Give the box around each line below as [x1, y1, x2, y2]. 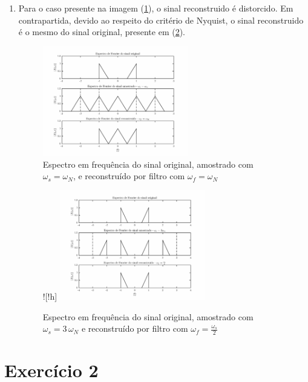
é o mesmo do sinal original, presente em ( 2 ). [18, 25, 186, 38]
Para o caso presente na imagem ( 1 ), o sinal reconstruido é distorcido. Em [18, 2, 293, 14]
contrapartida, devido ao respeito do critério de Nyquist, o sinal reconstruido [18, 13, 304, 26]
